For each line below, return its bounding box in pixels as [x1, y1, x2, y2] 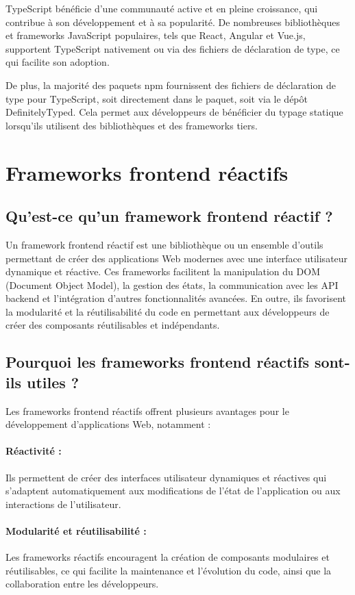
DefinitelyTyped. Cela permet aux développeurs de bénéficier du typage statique [5, 105, 343, 119]
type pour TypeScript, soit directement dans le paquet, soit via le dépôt [5, 91, 308, 105]
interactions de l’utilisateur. [5, 496, 121, 511]
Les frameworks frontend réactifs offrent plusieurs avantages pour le [5, 403, 289, 418]
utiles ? [26, 371, 79, 392]
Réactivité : [5, 444, 62, 458]
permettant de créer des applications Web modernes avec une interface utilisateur [5, 251, 348, 265]
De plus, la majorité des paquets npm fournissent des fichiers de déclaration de [5, 77, 336, 92]
